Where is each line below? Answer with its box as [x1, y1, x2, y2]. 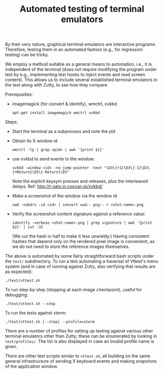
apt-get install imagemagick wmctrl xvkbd [12, 110, 100, 115]
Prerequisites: [5, 91, 33, 97]
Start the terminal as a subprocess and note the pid [12, 129, 116, 134]
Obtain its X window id [12, 138, 58, 144]
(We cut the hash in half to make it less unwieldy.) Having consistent [12, 233, 150, 239]
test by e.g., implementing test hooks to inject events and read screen [5, 72, 145, 78]
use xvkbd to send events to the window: [12, 156, 95, 162]
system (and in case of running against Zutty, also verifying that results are [5, 264, 156, 269]
